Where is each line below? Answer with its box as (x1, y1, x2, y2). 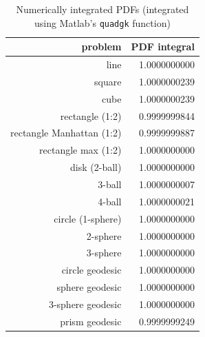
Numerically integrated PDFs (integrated (16, 2, 189, 16)
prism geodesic (60, 314, 122, 328)
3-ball (98, 177, 122, 191)
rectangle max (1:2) (39, 143, 122, 157)
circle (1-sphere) (54, 211, 122, 225)
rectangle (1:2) (60, 108, 122, 123)
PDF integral (131, 39, 195, 54)
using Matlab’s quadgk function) (34, 15, 171, 30)
